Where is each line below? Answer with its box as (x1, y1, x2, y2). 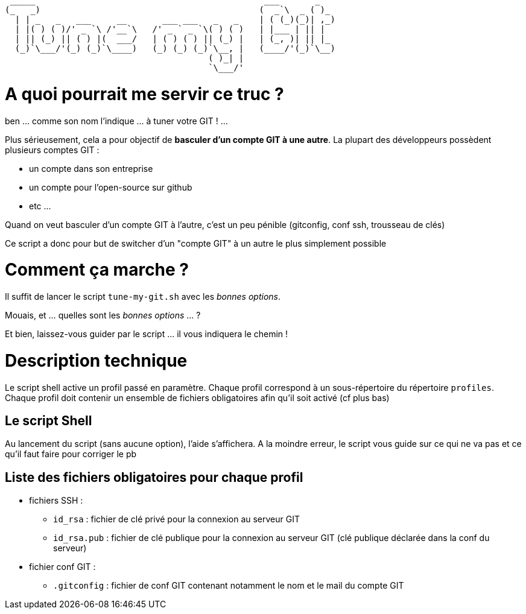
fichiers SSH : (29, 495, 83, 506)
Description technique (5, 350, 188, 371)
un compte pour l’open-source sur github (29, 182, 192, 192)
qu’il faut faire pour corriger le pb (5, 449, 137, 460)
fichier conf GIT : (29, 562, 96, 572)
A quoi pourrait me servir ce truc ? (5, 83, 284, 104)
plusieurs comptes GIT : (5, 144, 100, 155)
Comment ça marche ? (5, 259, 189, 280)
